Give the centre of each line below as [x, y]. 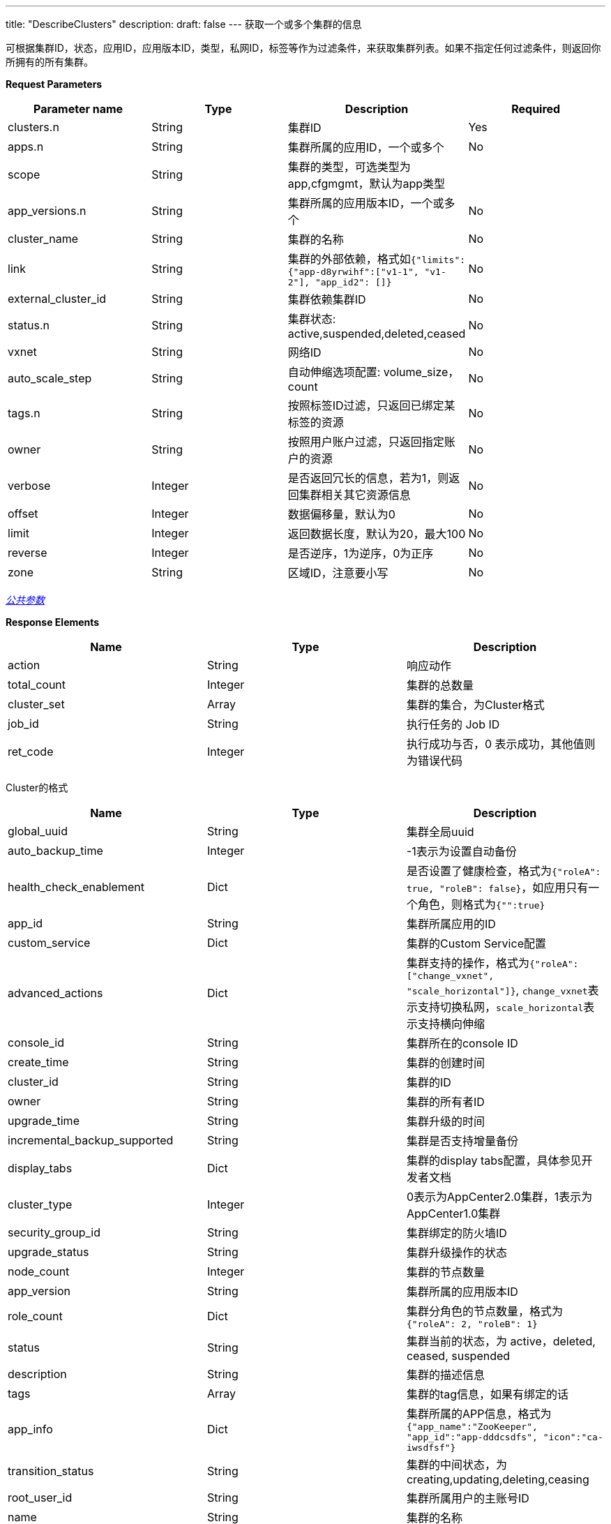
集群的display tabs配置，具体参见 [494, 1160]
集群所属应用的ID [451, 924]
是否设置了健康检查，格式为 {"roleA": [504, 871]
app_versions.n [47, 211]
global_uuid [38, 831]
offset [23, 514]
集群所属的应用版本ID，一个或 [366, 203]
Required [536, 109]
